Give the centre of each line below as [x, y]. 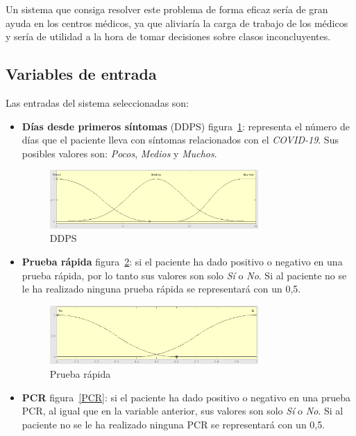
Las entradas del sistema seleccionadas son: [97, 102]
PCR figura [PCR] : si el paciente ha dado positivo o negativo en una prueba [186, 397]
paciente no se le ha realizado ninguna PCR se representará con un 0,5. [173, 424]
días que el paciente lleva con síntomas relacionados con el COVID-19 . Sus [180, 140]
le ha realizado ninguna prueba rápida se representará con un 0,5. [161, 289]
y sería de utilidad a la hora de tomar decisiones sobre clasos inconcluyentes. [168, 36]
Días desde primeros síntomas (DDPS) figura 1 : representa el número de [186, 126]
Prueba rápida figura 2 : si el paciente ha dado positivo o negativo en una [182, 262]
